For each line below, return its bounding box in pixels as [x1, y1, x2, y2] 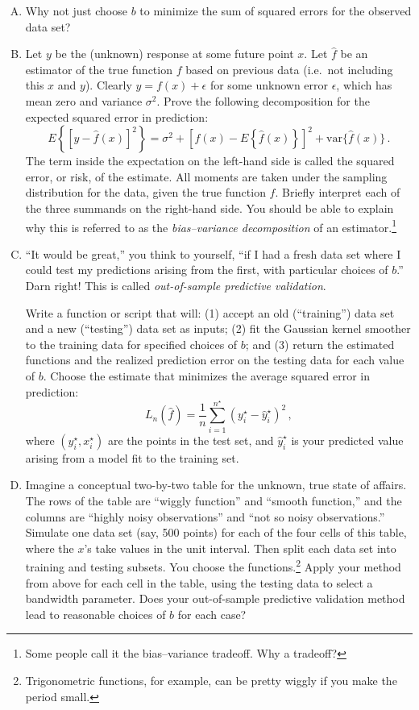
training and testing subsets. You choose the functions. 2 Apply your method [25, 556, 401, 575]
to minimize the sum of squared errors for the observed [139, 2, 412, 19]
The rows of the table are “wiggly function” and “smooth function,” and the [25, 492, 402, 509]
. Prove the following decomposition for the [156, 92, 370, 109]
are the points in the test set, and [107, 431, 274, 448]
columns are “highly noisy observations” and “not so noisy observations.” [25, 508, 385, 525]
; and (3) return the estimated [245, 335, 395, 352]
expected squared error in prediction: [25, 108, 209, 125]
